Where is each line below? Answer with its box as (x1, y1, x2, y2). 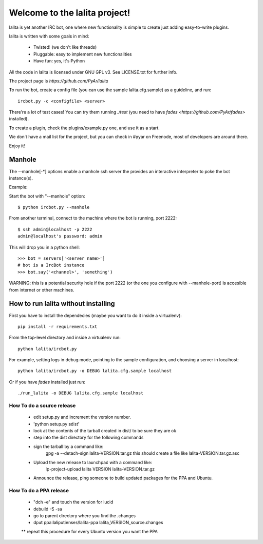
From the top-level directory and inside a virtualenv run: (9, 334, 121, 341)
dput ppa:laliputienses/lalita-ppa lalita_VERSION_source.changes (33, 520, 163, 525)
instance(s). (9, 175, 33, 181)
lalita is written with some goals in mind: (9, 33, 90, 39)
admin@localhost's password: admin (18, 233, 103, 239)
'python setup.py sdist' (33, 421, 80, 427)
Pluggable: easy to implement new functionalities (33, 51, 132, 57)
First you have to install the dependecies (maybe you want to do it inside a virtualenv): (9, 312, 182, 318)
